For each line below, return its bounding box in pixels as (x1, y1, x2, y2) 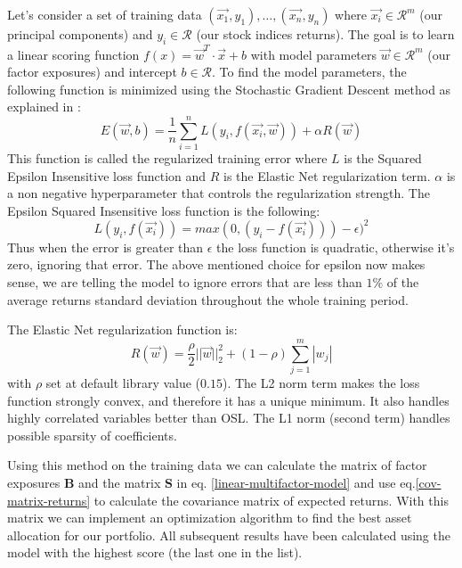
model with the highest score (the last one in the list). (7, 543, 303, 562)
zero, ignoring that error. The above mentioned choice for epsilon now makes (7, 255, 426, 274)
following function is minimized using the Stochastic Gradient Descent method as (7, 79, 451, 98)
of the (386, 273, 419, 292)
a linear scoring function (7, 45, 140, 63)
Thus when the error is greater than (7, 237, 204, 256)
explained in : (7, 97, 81, 116)
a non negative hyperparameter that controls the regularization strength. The (7, 184, 430, 202)
